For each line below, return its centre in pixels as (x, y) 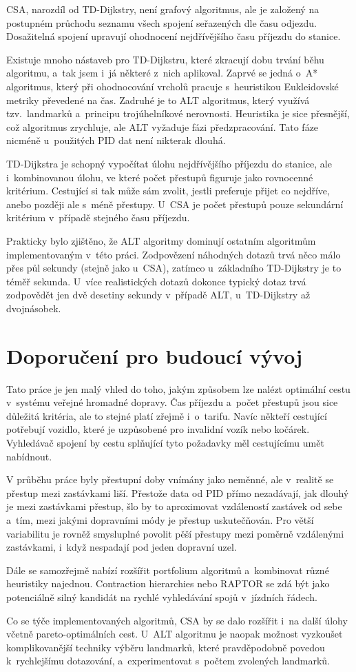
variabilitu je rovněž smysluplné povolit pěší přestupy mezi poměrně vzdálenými (175, 533)
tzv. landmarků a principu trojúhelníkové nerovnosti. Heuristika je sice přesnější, (178, 113)
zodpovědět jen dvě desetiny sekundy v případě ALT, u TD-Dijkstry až (158, 295)
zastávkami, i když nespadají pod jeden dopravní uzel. (122, 547)
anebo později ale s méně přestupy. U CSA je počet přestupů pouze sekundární (175, 204)
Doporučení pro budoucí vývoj (154, 355)
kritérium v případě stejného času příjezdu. (98, 217)
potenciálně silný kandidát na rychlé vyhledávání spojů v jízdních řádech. (162, 597)
